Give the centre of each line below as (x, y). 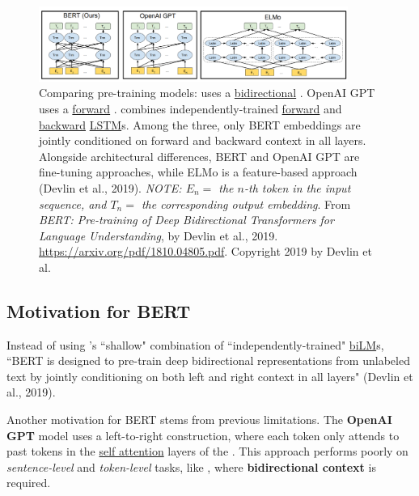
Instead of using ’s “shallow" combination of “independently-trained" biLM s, (195, 344)
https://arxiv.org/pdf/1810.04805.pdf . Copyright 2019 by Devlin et (205, 251)
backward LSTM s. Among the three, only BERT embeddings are (200, 124)
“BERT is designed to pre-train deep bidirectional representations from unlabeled (208, 360)
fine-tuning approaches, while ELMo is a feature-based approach (198, 172)
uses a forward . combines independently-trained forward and (190, 108)
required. (29, 483)
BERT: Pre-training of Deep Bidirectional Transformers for (186, 220)
